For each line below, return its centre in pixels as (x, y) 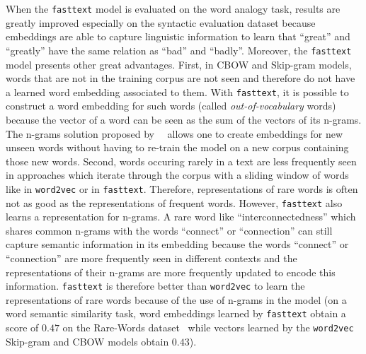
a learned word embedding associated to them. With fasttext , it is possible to (177, 92)
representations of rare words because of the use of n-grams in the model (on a (176, 299)
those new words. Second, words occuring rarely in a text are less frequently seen (181, 161)
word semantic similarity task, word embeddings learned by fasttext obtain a (176, 313)
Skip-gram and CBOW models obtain (87, 341)
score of (22, 328)
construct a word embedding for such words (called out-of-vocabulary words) (171, 106)
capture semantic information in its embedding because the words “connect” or (177, 244)
